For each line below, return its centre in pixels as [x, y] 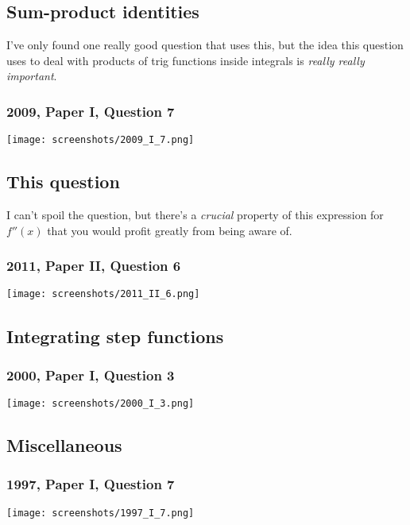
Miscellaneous [64, 445]
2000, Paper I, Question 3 [91, 374]
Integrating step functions [115, 336]
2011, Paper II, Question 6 [94, 266]
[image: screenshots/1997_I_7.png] [101, 513]
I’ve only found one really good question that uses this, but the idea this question [205, 45]
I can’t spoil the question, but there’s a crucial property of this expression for [195, 215]
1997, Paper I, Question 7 [91, 484]
